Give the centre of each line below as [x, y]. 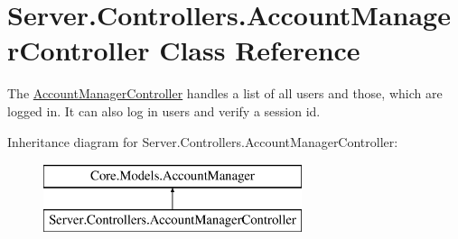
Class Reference [260, 50]
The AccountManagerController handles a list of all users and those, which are [225, 93]
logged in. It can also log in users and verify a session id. [164, 110]
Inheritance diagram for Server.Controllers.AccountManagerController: [203, 141]
